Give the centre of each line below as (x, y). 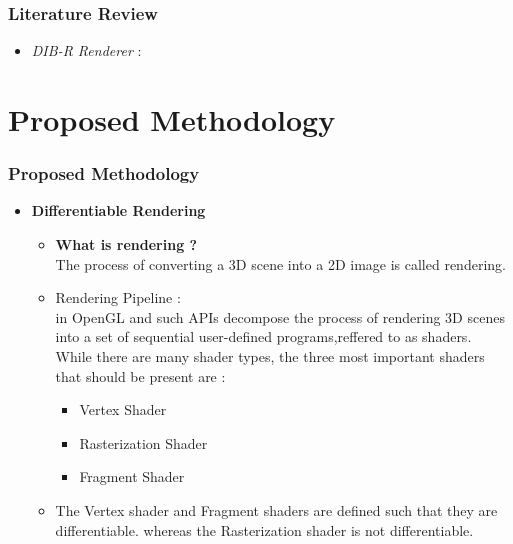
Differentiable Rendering (118, 210)
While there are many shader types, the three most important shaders (270, 355)
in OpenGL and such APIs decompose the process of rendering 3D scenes (280, 316)
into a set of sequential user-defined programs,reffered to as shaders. (263, 336)
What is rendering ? (126, 244)
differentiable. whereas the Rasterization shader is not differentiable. (264, 529)
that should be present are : (140, 375)
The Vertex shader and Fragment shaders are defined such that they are (276, 509)
